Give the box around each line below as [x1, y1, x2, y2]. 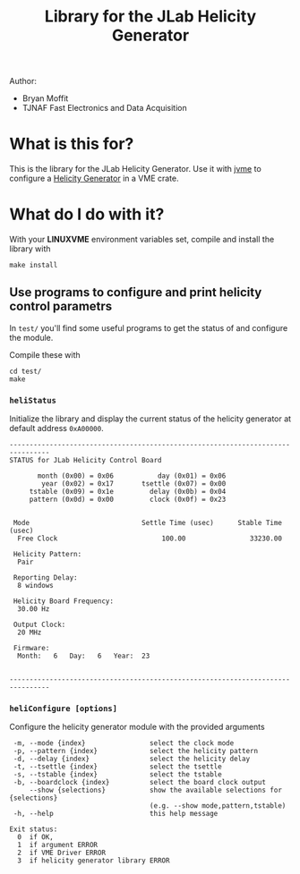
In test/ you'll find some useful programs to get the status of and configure [9, 322, 288, 333]
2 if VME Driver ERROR [17, 848, 106, 858]
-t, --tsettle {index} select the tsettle [13, 762, 222, 771]
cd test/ [9, 367, 42, 376]
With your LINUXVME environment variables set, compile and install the [9, 234, 275, 245]
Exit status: [9, 825, 58, 834]
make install [9, 261, 58, 270]
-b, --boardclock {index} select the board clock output [13, 778, 267, 787]
